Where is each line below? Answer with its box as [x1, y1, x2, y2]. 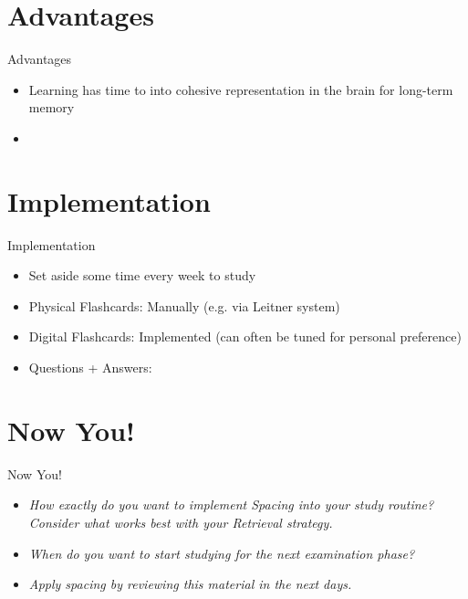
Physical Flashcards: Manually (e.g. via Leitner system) [28, 296, 340, 315]
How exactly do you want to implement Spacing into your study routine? [28, 495, 434, 514]
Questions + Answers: [28, 358, 152, 376]
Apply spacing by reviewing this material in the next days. [28, 574, 352, 594]
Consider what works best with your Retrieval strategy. [28, 512, 333, 531]
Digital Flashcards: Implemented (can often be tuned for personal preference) [28, 327, 462, 346]
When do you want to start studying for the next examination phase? [28, 543, 415, 562]
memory [28, 98, 75, 117]
